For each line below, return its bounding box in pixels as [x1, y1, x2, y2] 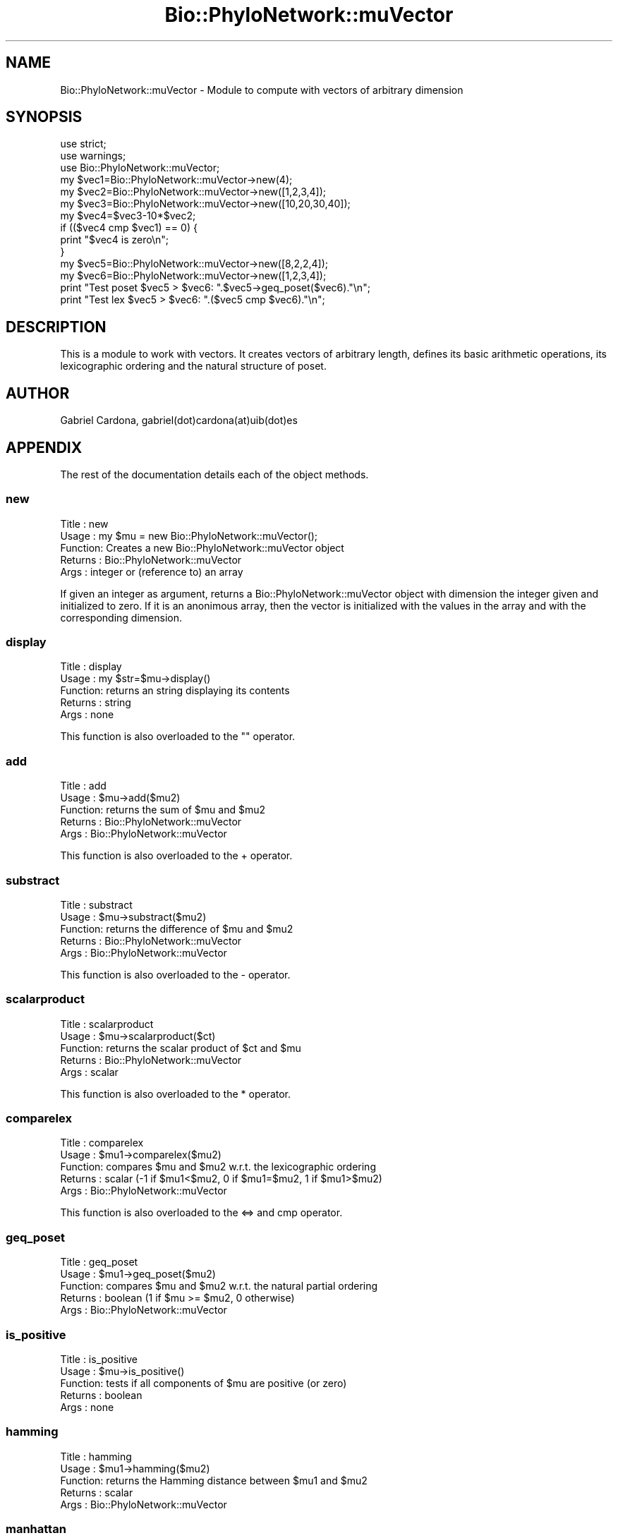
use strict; [60, 138, 107, 150]
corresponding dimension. [60, 611, 182, 624]
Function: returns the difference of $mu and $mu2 [60, 922, 293, 935]
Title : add [60, 780, 107, 792]
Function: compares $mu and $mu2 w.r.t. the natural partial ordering [60, 1280, 378, 1292]
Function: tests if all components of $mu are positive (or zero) [60, 1376, 347, 1389]
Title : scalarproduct [60, 1017, 154, 1030]
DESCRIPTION [6, 317, 107, 336]
